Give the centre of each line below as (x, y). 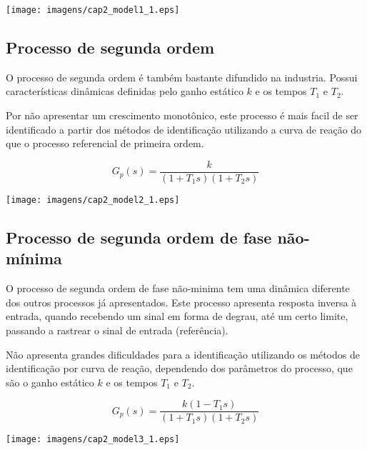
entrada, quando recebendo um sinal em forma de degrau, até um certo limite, (177, 316)
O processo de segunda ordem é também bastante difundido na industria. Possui (182, 77)
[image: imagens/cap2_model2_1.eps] (93, 200)
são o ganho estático (50, 382)
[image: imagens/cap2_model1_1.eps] (93, 10)
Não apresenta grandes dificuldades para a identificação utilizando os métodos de (183, 354)
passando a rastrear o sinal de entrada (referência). (117, 330)
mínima (34, 258)
